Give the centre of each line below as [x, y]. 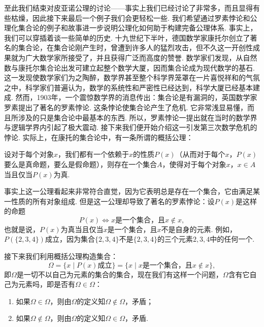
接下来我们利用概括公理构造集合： [61, 256]
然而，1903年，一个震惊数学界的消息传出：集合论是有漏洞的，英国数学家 [136, 97]
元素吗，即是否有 [46, 284]
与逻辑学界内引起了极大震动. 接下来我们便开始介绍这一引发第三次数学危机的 [131, 127]
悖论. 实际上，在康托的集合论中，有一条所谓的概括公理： [99, 137]
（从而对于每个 [200, 154]
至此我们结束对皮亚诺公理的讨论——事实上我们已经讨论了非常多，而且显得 [128, 8]
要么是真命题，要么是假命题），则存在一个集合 [80, 164]
